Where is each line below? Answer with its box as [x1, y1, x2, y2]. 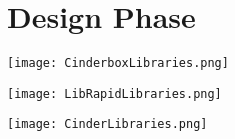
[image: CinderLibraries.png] [7, 117, 208, 132]
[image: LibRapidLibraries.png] [7, 86, 222, 101]
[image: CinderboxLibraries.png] [7, 56, 229, 71]
